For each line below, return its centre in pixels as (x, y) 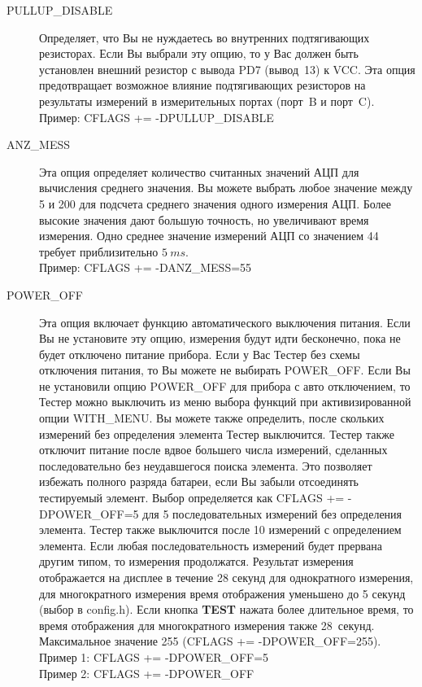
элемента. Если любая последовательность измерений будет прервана (211, 545)
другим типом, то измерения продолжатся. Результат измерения (196, 561)
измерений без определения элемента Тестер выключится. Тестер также (217, 433)
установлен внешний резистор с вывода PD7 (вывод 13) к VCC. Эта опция (227, 69)
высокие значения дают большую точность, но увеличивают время (204, 219)
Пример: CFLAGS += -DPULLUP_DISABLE (157, 117)
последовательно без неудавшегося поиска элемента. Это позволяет (206, 465)
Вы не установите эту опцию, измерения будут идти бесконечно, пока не (220, 338)
